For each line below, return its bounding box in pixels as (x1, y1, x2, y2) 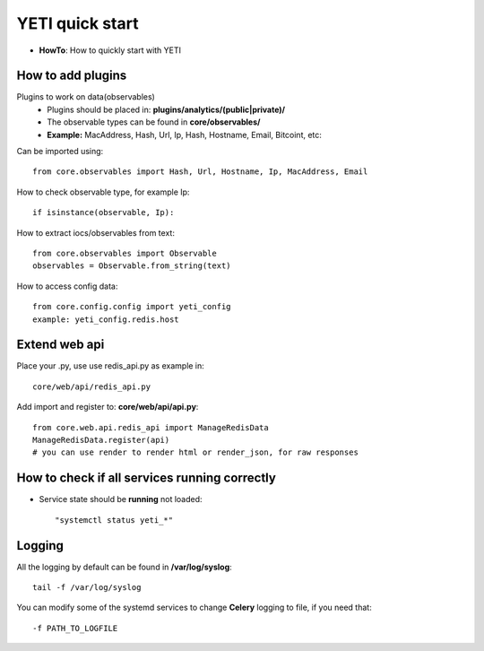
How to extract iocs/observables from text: (16, 227, 175, 238)
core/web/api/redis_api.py (32, 381, 151, 392)
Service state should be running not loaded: (39, 494, 203, 505)
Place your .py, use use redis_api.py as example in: (16, 360, 205, 371)
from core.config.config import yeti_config (32, 301, 232, 312)
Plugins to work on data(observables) (16, 91, 156, 102)
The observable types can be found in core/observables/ (47, 117, 261, 127)
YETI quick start (16, 13, 139, 33)
